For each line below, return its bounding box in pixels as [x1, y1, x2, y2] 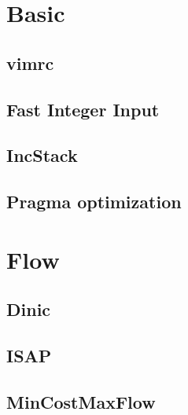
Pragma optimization [6, 189, 182, 214]
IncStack [6, 143, 78, 167]
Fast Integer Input [6, 97, 160, 121]
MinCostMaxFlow [6, 389, 156, 413]
